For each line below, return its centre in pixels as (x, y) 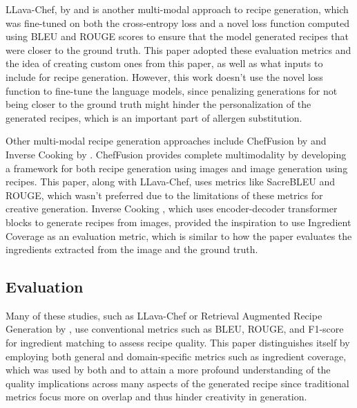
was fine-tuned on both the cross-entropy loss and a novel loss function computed (177, 22)
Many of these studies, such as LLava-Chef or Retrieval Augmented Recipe (164, 315)
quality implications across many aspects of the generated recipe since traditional (177, 383)
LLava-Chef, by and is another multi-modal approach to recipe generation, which (177, 9)
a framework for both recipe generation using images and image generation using (177, 168)
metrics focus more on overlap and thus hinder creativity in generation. (156, 397)
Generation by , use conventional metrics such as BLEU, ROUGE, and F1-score (175, 329)
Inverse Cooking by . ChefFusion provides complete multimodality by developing (176, 154)
